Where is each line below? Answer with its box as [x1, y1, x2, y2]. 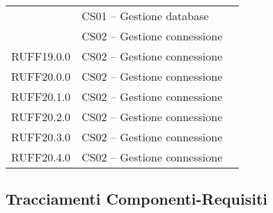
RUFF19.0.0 [11, 48, 71, 64]
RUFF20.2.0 [11, 109, 71, 125]
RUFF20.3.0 [11, 129, 71, 145]
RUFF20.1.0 [11, 88, 71, 104]
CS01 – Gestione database [81, 8, 209, 24]
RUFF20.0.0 [11, 68, 71, 84]
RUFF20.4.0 [11, 149, 71, 165]
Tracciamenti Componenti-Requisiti [6, 188, 267, 210]
